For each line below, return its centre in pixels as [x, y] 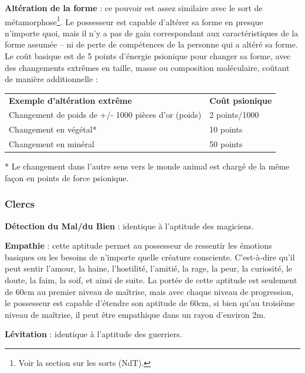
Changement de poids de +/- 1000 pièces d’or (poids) [105, 115]
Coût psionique [241, 100]
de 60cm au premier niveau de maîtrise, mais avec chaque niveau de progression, [149, 291]
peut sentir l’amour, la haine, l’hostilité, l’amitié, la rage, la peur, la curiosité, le [149, 268]
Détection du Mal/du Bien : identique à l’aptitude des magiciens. [129, 226]
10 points [226, 129]
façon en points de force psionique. [67, 177]
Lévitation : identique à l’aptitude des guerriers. [94, 334]
